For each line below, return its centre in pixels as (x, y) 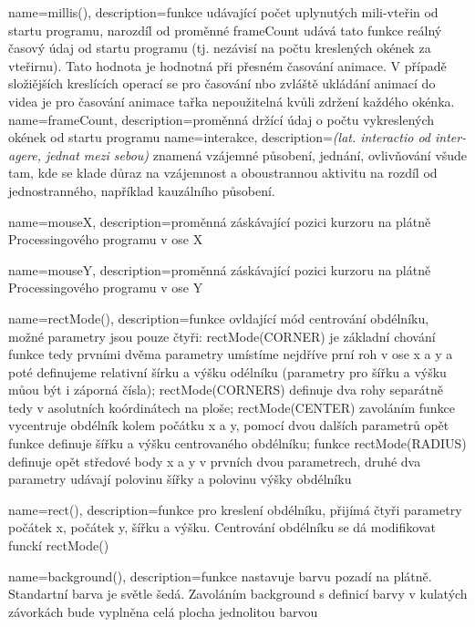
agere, (25, 154)
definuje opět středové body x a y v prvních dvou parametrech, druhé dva (215, 461)
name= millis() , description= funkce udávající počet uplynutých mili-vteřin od (223, 12)
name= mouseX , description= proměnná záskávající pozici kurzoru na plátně (220, 221)
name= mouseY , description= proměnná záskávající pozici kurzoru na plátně (220, 269)
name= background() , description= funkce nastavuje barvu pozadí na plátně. (220, 576)
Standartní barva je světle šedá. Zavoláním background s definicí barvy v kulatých (238, 594)
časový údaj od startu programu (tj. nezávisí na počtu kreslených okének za (220, 48)
